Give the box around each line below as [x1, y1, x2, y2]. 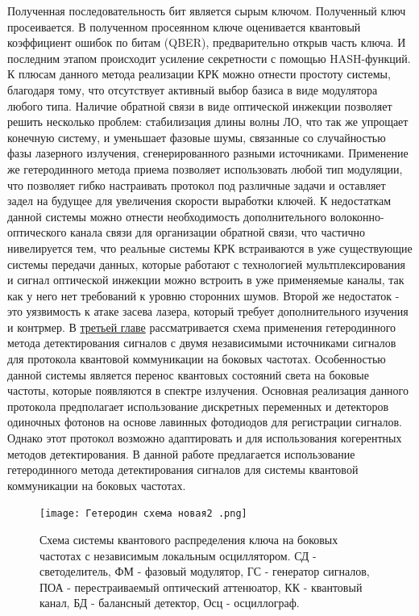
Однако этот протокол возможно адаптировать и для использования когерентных [7, 430, 402, 446]
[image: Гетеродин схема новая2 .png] [39, 508, 247, 520]
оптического [7, 224, 67, 241]
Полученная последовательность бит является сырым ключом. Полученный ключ [7, 2, 406, 19]
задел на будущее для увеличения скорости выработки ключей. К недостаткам [7, 192, 392, 209]
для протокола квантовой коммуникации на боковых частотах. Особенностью [7, 350, 386, 367]
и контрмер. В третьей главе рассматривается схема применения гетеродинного [7, 318, 396, 335]
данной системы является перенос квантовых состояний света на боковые [7, 366, 369, 383]
